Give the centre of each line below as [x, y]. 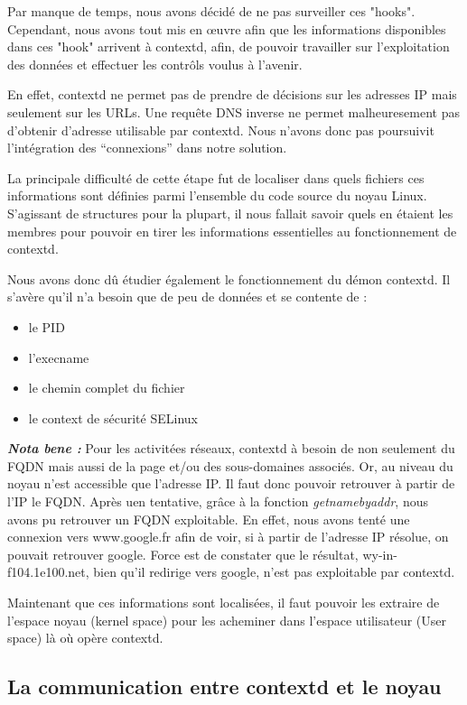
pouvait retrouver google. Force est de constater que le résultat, [183, 554]
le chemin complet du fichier [107, 388]
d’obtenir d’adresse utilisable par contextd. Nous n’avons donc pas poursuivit [221, 130]
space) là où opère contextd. [85, 638]
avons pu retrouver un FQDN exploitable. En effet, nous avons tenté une [209, 519]
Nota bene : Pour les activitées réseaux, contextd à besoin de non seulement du [231, 448]
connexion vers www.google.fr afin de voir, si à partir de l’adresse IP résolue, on [228, 537]
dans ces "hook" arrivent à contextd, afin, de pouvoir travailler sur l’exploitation [229, 46]
